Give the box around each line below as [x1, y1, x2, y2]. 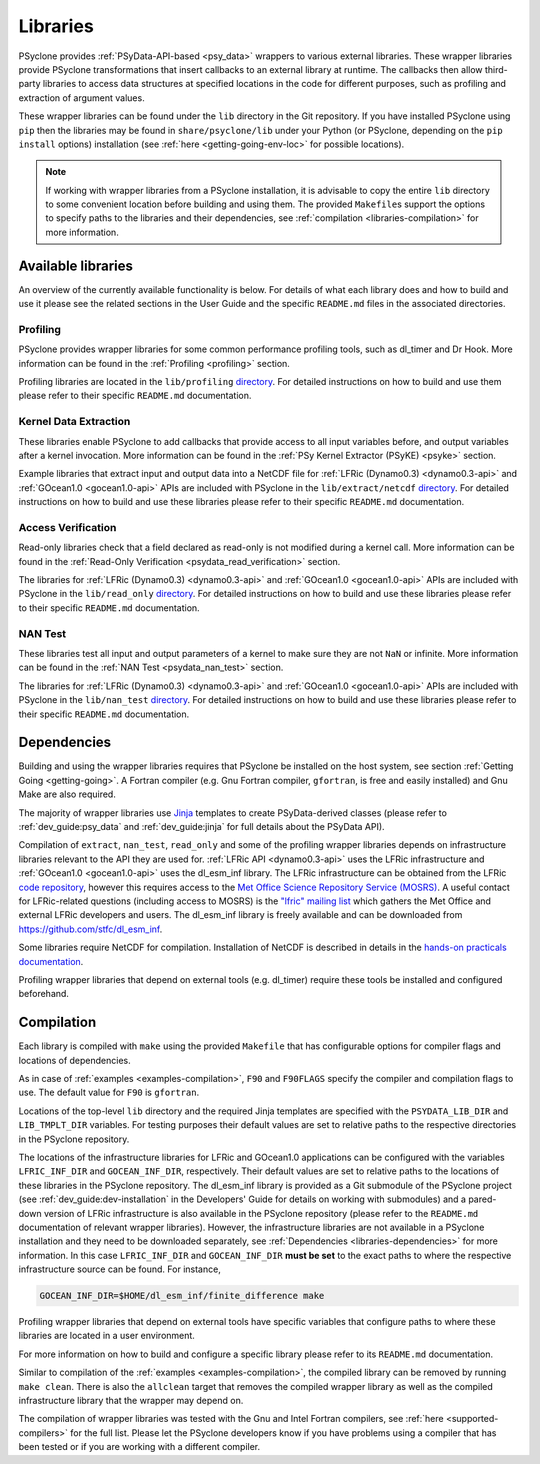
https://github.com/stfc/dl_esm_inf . [18, 923, 163, 935]
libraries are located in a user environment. [18, 1330, 195, 1342]
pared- [468, 1193, 497, 1205]
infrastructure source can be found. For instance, [18, 1263, 222, 1275]
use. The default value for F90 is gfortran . [18, 1086, 200, 1099]
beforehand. [18, 988, 70, 1000]
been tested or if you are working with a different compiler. [18, 1441, 261, 1453]
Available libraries [18, 257, 134, 274]
